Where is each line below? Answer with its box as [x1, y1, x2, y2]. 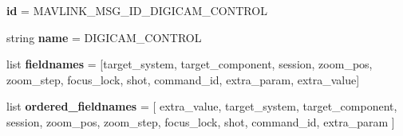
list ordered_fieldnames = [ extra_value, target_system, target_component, [6, 98, 397, 115]
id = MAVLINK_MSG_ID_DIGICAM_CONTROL [6, 2, 267, 18]
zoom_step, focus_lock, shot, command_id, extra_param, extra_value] [6, 71, 360, 87]
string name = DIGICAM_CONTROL [6, 29, 202, 45]
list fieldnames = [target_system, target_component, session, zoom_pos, [6, 56, 373, 72]
